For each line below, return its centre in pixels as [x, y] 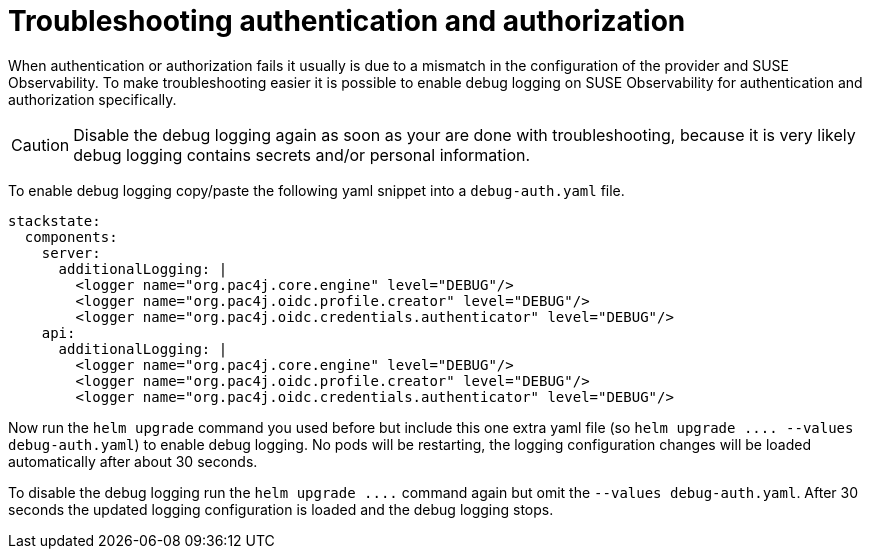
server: [71, 252]
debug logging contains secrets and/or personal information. [302, 154]
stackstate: [54, 220]
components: [71, 236]
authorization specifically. [92, 99]
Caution [40, 144]
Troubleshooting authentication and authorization [347, 21]
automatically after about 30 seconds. [133, 461]
